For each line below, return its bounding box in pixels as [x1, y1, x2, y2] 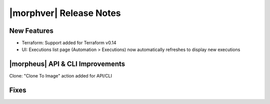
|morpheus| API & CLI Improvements [9, 60, 125, 68]
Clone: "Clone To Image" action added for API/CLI [9, 73, 112, 79]
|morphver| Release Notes [9, 7, 121, 18]
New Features [9, 26, 53, 35]
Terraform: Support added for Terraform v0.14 [21, 40, 116, 46]
